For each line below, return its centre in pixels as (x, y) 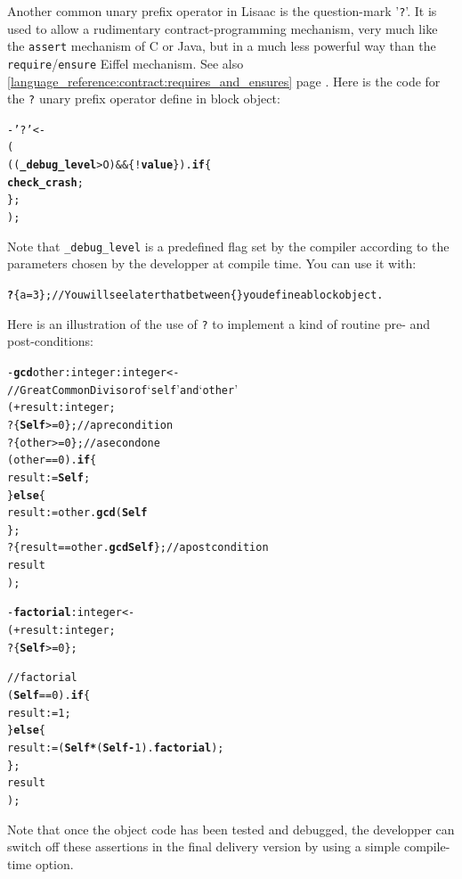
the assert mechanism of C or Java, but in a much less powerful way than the (222, 46)
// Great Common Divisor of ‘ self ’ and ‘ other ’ (123, 388)
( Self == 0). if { (49, 696)
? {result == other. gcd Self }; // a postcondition (138, 548)
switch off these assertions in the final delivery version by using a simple (204, 846)
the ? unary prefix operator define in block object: (144, 99)
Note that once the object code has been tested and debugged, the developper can (231, 829)
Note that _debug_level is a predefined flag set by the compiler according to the (228, 246)
